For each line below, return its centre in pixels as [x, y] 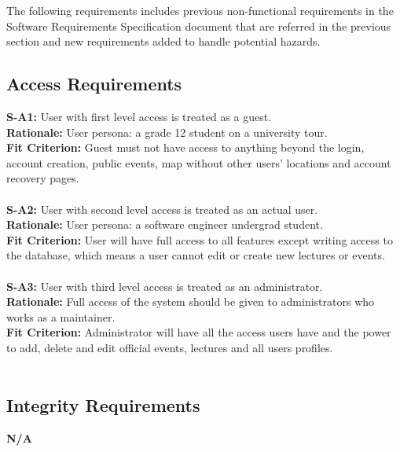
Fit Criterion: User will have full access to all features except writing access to [200, 239]
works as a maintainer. [61, 316]
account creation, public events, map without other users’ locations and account [199, 162]
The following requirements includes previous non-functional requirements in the [200, 10]
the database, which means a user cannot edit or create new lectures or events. [196, 255]
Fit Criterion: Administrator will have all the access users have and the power [199, 332]
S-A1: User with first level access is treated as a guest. [139, 116]
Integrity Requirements [103, 405]
